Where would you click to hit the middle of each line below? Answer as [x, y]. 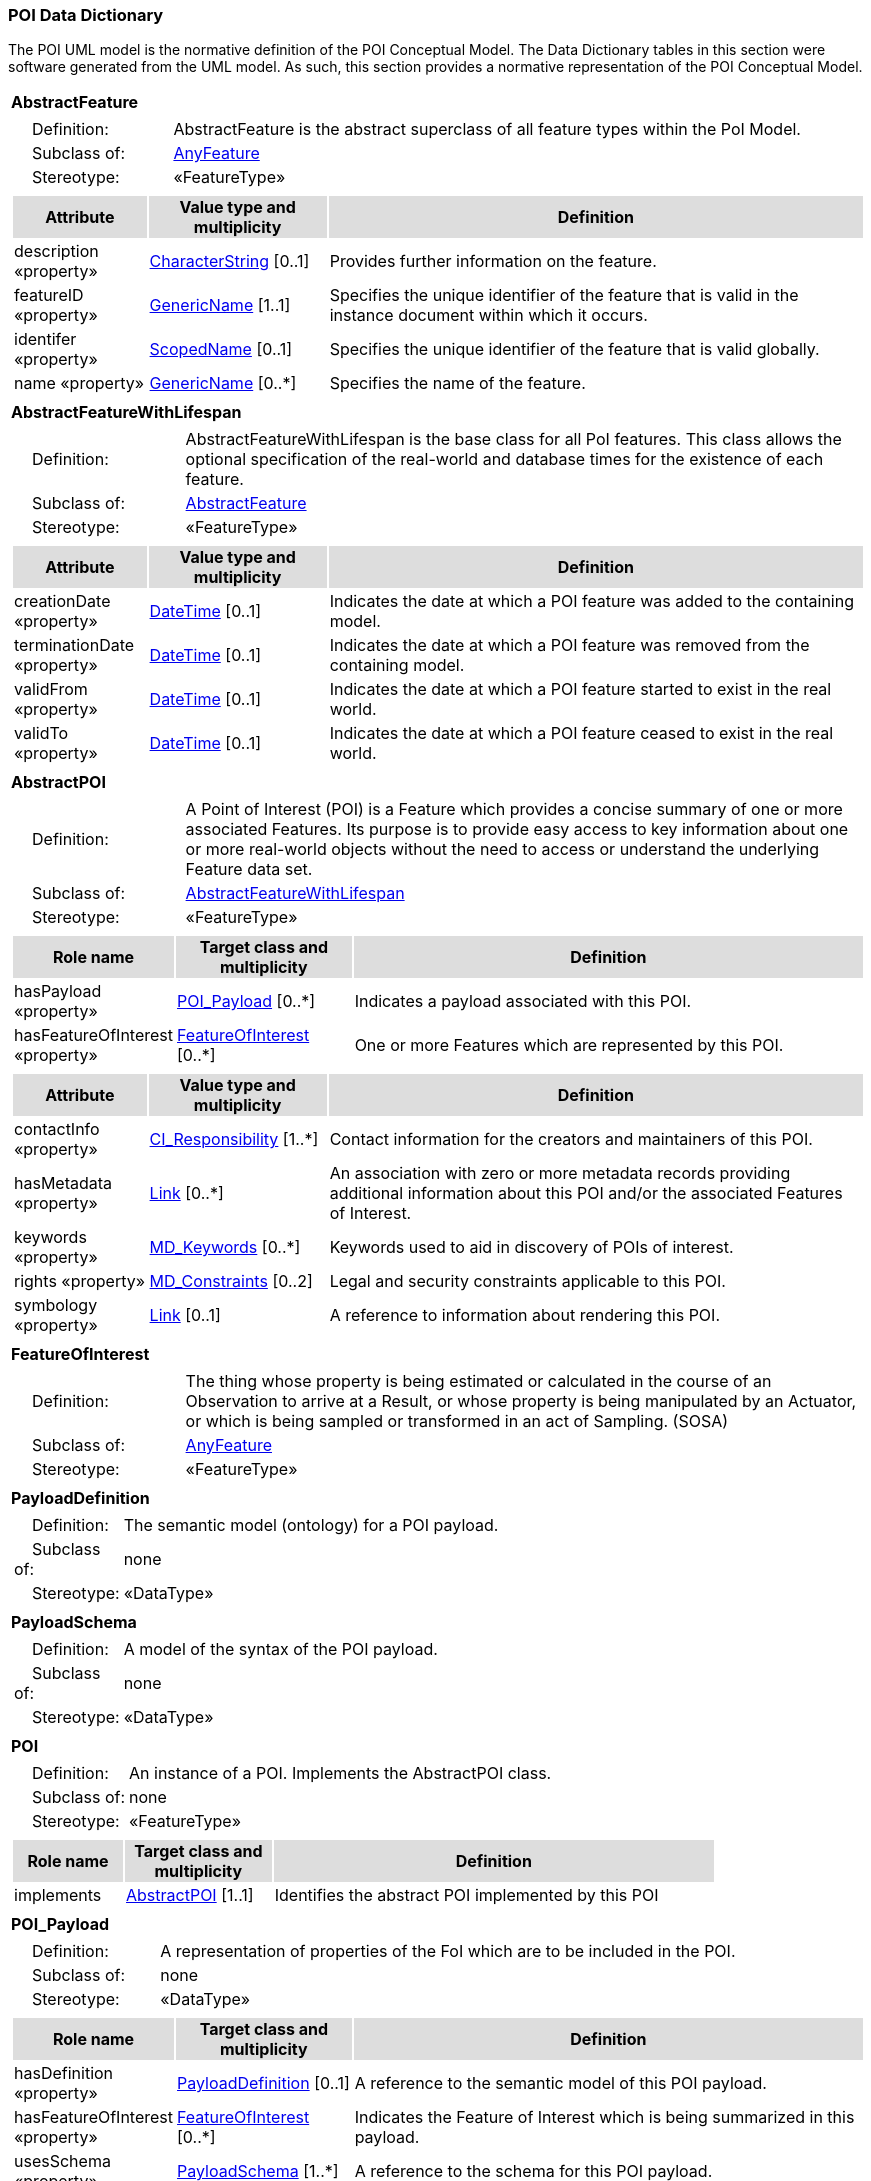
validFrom [51, 689]
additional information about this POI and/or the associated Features [586, 1193]
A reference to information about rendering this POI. [524, 1315]
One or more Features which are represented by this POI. [569, 1045]
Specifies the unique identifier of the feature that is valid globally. [574, 349]
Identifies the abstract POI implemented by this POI [466, 1895]
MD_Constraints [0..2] [231, 1281]
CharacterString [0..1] [229, 261]
